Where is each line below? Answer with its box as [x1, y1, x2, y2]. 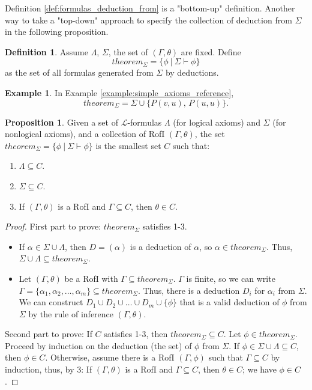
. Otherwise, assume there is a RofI [45, 351, 175, 364]
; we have [242, 363, 277, 376]
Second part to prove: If [5, 328, 92, 340]
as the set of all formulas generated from [5, 66, 154, 79]
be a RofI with [64, 272, 118, 284]
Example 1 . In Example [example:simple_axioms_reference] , [5, 86, 234, 99]
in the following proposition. [5, 25, 109, 38]
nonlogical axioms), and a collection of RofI [5, 127, 165, 140]
